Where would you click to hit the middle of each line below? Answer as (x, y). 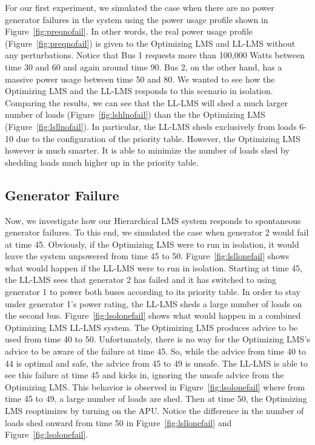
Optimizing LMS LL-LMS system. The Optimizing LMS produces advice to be (151, 327)
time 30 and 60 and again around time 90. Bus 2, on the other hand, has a (144, 66)
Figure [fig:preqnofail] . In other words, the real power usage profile (129, 31)
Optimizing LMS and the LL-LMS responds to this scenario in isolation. (139, 91)
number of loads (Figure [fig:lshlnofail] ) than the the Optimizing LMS (135, 114)
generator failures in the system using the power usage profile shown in (137, 19)
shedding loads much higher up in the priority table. (102, 162)
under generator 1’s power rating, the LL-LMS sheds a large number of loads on (154, 303)
